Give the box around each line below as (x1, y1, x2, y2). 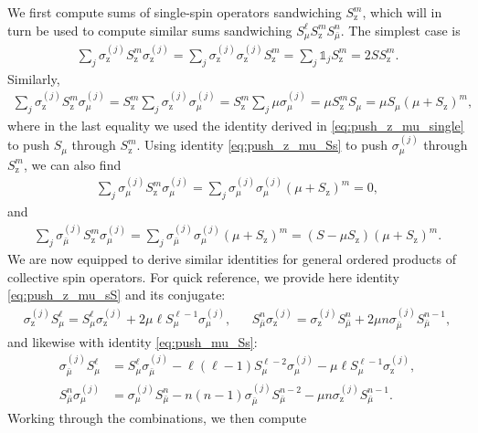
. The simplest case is (340, 20, 461, 39)
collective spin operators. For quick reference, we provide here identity (7, 267, 399, 286)
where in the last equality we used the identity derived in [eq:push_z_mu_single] (7, 115, 464, 134)
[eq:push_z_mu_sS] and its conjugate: (7, 285, 226, 304)
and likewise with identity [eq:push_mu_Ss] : (7, 332, 258, 351)
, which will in (362, 3, 442, 21)
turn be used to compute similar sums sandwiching (7, 20, 292, 39)
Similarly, (7, 69, 60, 88)
